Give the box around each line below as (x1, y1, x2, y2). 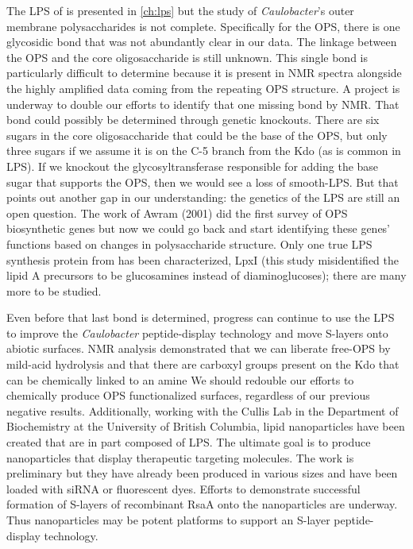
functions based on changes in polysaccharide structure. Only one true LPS (6, 235, 372, 252)
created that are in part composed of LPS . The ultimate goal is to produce (6, 434, 371, 450)
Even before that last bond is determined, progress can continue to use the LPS (6, 309, 395, 326)
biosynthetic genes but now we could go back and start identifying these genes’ (6, 220, 391, 237)
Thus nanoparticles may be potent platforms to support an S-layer (6, 512, 330, 528)
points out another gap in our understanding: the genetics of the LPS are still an (6, 189, 400, 206)
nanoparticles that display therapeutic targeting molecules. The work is (6, 449, 354, 466)
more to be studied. (6, 282, 102, 299)
